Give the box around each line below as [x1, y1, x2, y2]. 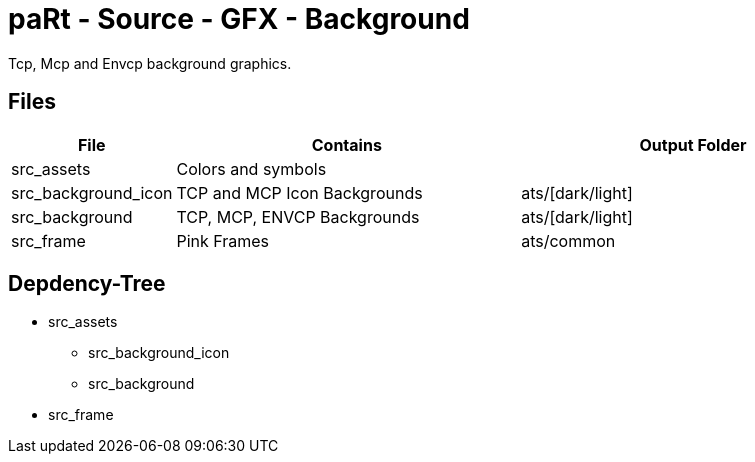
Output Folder [639, 134, 747, 155]
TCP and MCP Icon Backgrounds [176, 182, 423, 203]
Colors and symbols [176, 158, 327, 179]
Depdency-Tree [8, 271, 166, 297]
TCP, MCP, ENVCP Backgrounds [176, 206, 420, 227]
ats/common [521, 230, 616, 251]
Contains [311, 134, 382, 155]
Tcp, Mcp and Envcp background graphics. [8, 54, 292, 72]
